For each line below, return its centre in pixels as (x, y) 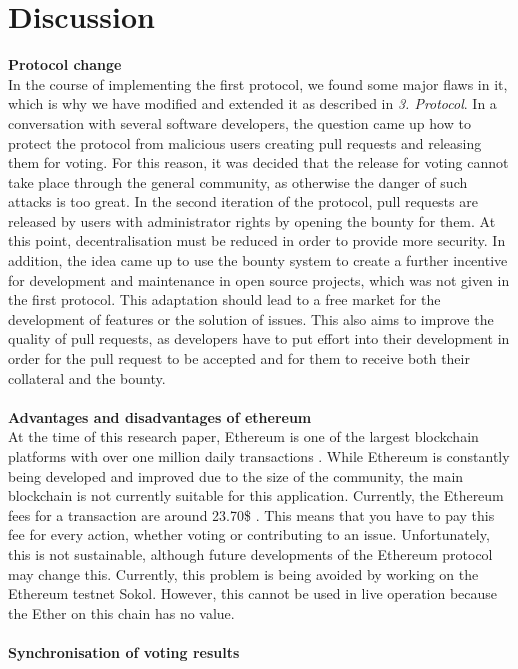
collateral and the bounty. (87, 377)
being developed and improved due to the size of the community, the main (236, 475)
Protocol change (65, 64)
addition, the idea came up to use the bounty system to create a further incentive (258, 260)
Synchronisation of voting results (124, 651)
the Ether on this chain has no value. (121, 612)
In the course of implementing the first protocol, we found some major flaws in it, (258, 83)
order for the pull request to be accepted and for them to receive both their (239, 358)
